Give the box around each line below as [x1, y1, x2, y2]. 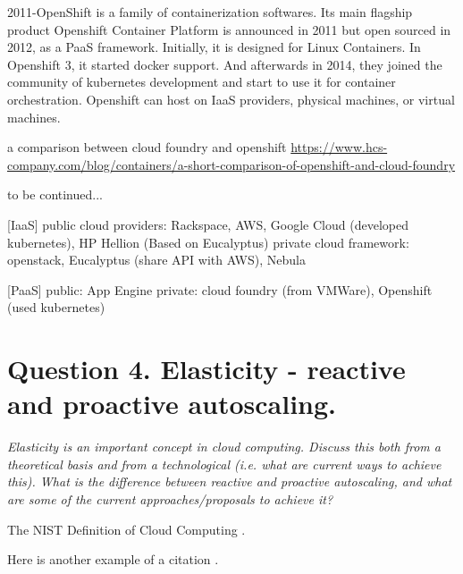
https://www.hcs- [290, 138, 388, 156]
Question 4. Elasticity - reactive [7, 350, 406, 387]
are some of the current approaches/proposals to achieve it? [7, 490, 333, 508]
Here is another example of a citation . [7, 550, 219, 569]
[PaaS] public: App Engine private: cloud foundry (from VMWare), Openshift [7, 280, 433, 299]
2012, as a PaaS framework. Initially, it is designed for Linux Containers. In [7, 38, 421, 56]
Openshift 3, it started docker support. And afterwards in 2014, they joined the [7, 55, 442, 73]
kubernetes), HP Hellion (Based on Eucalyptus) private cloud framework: [7, 232, 409, 251]
